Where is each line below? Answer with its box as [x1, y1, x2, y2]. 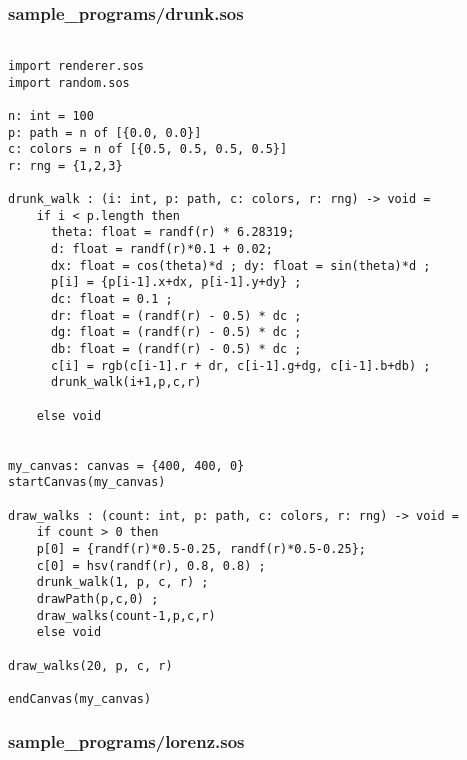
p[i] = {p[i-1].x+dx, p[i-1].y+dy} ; [50, 275, 302, 290]
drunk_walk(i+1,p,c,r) [50, 375, 202, 390]
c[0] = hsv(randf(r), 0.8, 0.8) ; [36, 558, 266, 573]
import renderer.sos [8, 58, 145, 73]
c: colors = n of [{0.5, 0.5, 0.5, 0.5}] [8, 142, 288, 157]
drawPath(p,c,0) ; [36, 591, 159, 606]
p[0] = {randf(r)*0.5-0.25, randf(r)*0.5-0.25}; [36, 541, 366, 556]
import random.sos [8, 75, 130, 90]
